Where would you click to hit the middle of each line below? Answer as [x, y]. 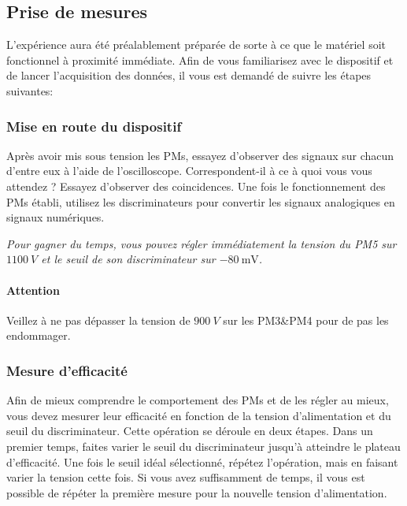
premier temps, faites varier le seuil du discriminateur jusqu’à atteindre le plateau [203, 446]
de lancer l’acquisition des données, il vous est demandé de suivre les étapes [189, 75]
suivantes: [30, 90]
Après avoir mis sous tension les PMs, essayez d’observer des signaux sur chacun [200, 155]
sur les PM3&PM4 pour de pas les [306, 320]
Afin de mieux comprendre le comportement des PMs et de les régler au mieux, [198, 400]
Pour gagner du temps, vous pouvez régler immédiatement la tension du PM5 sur [202, 243]
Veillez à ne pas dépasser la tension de [98, 320]
